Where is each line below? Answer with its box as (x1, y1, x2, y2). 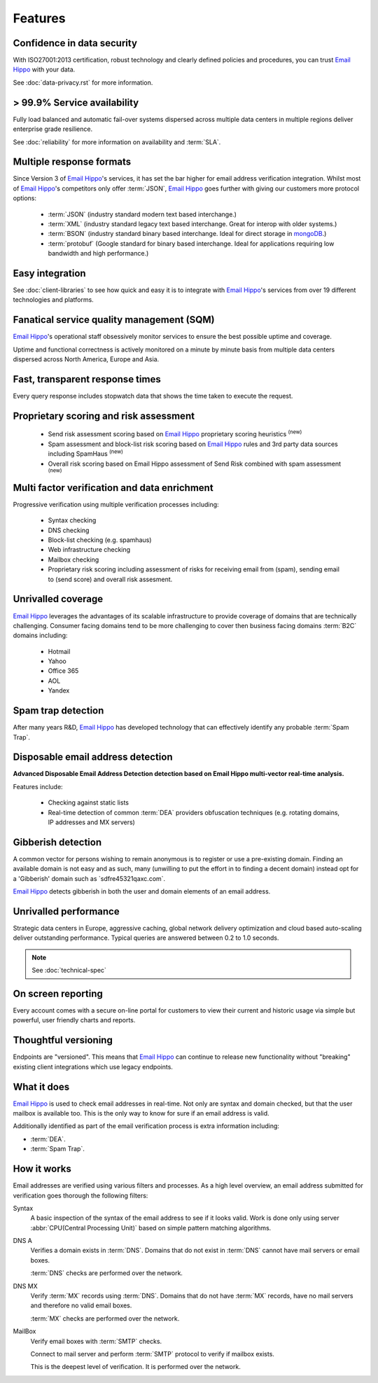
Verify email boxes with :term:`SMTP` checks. (30, 1337, 162, 1345)
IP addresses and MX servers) (48, 818, 136, 826)
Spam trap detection (13, 704, 104, 717)
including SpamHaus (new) (48, 448, 124, 458)
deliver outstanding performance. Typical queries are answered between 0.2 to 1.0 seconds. (13, 933, 279, 942)
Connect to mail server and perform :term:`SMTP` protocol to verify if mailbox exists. (30, 1350, 274, 1358)
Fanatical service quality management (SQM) (13, 314, 215, 326)
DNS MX (13, 1281, 38, 1290)
